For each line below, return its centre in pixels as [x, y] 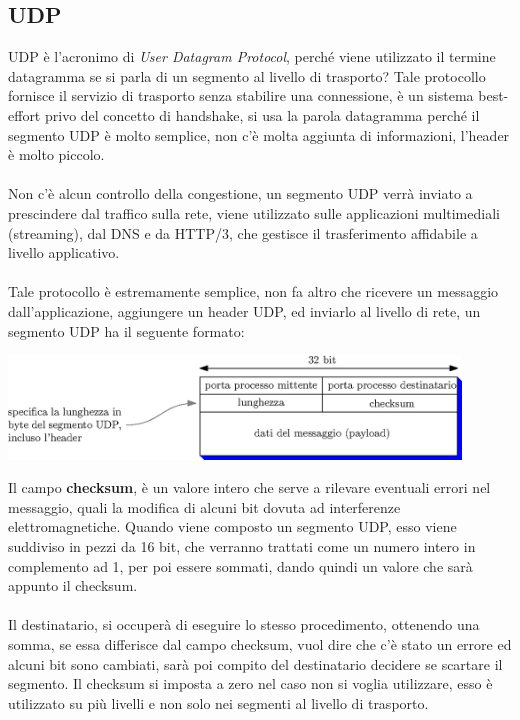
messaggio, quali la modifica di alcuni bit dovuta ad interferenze [204, 506]
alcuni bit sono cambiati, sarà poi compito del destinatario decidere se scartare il [255, 663]
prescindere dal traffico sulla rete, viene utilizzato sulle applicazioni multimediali [254, 212]
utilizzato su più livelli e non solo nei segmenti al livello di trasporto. [218, 702]
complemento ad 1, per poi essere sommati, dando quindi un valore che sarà [240, 565]
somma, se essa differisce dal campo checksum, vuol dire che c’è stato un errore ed [260, 643]
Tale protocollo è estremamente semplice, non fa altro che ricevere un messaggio [253, 291]
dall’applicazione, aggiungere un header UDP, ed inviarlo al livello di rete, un [244, 310]
